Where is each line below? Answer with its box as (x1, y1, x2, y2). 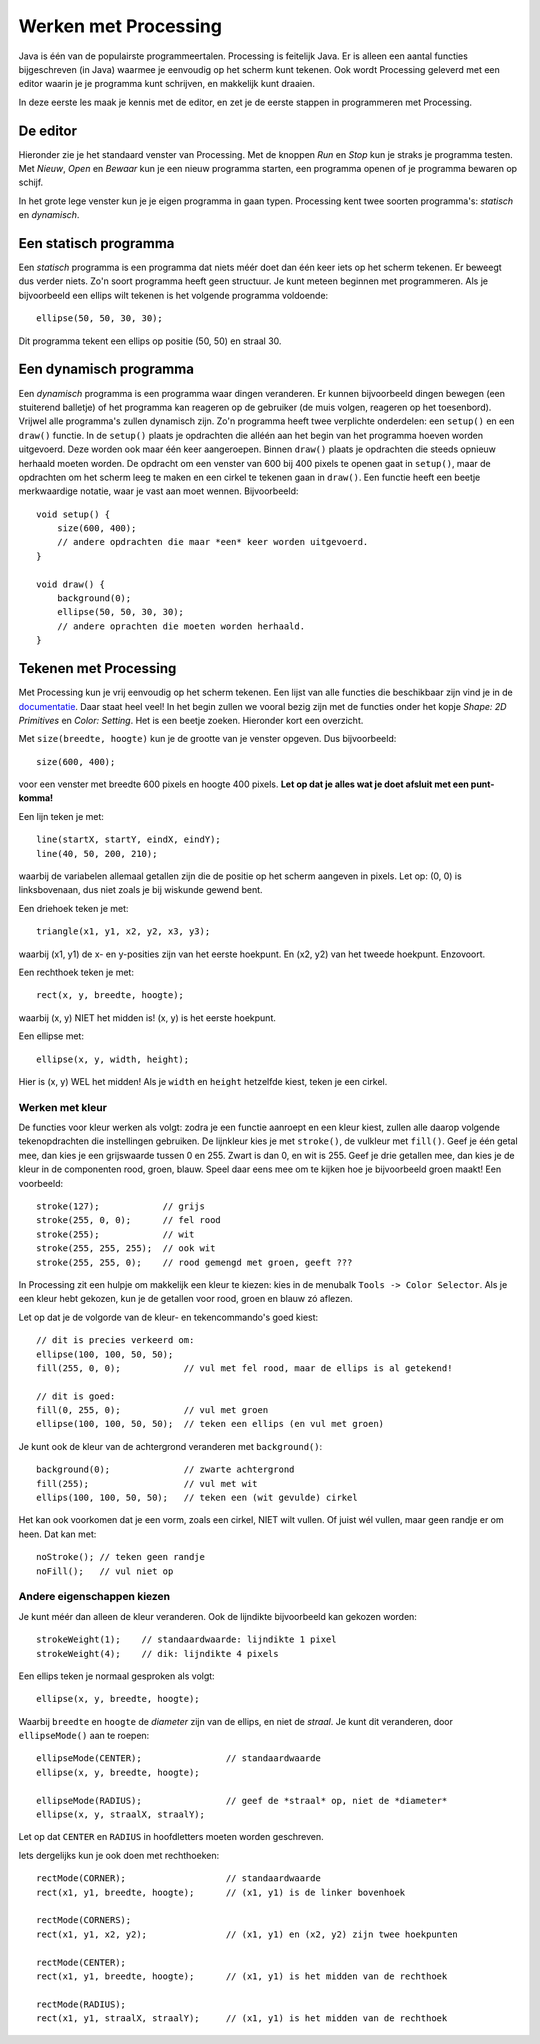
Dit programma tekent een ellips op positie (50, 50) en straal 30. (18, 335, 282, 347)
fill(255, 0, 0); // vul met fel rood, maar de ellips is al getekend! (36, 1362, 453, 1374)
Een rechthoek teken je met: (18, 966, 135, 978)
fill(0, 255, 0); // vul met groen (36, 1405, 269, 1416)
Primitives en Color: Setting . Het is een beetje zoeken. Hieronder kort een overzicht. (18, 714, 364, 726)
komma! (18, 792, 54, 804)
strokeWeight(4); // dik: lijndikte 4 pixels (36, 1648, 279, 1659)
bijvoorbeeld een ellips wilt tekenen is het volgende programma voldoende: (18, 289, 329, 301)
